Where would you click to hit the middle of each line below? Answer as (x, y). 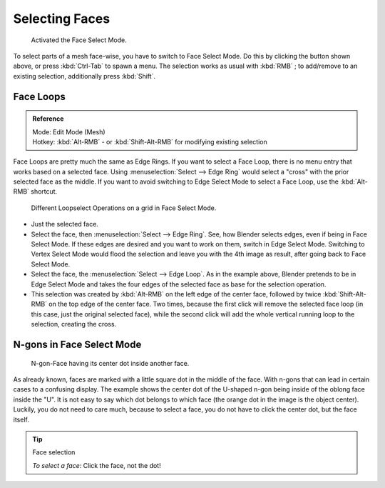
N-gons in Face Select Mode (77, 344)
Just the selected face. (65, 224)
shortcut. (44, 191)
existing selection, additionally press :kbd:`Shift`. (84, 76)
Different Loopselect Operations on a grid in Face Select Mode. (124, 208)
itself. (21, 419)
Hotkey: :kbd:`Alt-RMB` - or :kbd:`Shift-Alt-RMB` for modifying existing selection (150, 141)
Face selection (54, 452)
